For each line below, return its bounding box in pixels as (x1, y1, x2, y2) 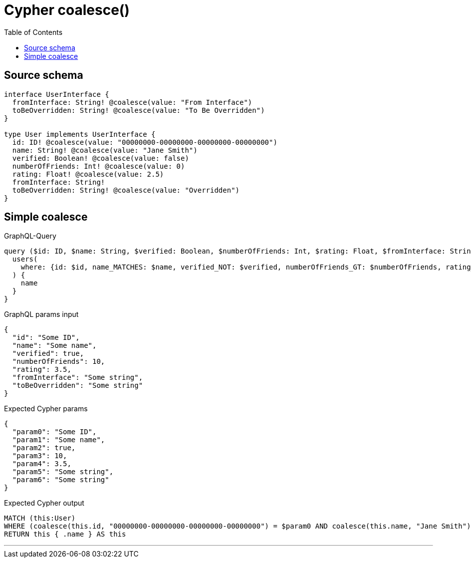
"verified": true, (12, 349, 84, 358)
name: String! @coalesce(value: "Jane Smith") (12, 146, 198, 154)
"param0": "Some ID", (12, 428, 97, 436)
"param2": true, (12, 444, 76, 452)
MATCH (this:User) (4, 514, 76, 523)
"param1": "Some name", (12, 436, 105, 444)
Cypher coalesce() (4, 1, 130, 18)
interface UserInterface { (4, 90, 109, 98)
